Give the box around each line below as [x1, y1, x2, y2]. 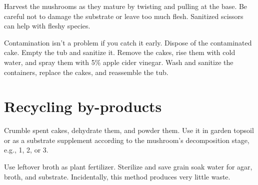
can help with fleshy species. [4, 20, 90, 31]
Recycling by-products [4, 96, 162, 116]
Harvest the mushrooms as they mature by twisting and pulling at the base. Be [4, 1, 247, 11]
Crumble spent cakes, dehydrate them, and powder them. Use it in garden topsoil [4, 125, 254, 135]
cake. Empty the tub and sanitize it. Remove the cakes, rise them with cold [4, 47, 235, 57]
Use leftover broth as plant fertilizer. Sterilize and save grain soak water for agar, [4, 161, 252, 172]
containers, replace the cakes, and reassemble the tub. [4, 66, 168, 77]
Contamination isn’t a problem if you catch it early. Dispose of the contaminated [4, 37, 252, 47]
